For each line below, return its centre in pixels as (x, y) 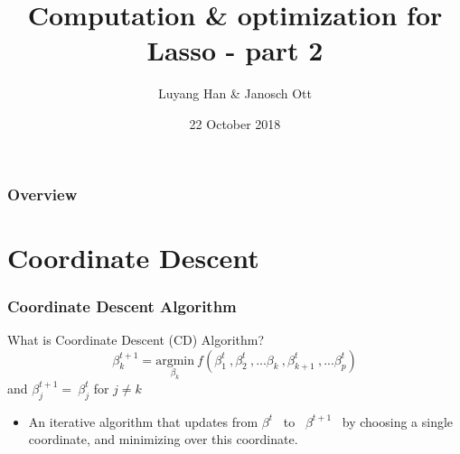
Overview (42, 194)
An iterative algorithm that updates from (143, 421)
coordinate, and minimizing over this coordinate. (163, 439)
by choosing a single (398, 421)
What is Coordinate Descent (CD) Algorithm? (136, 340)
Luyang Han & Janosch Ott (235, 93)
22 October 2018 (235, 123)
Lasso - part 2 (235, 50)
